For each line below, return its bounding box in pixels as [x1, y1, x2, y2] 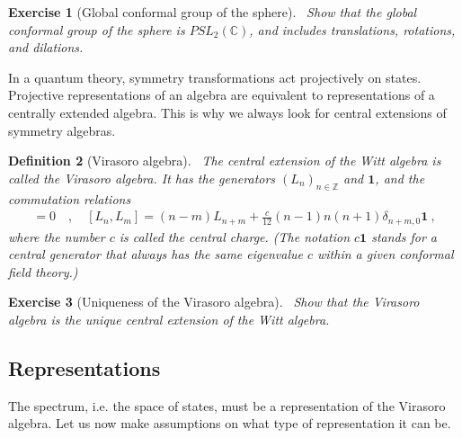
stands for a [371, 227, 437, 246]
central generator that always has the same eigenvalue [8, 245, 303, 264]
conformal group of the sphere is [8, 20, 185, 39]
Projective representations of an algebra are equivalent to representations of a [8, 85, 435, 104]
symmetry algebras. [8, 121, 116, 139]
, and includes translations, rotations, [249, 20, 456, 39]
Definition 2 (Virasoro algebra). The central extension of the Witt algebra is [8, 151, 441, 170]
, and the [375, 168, 425, 187]
